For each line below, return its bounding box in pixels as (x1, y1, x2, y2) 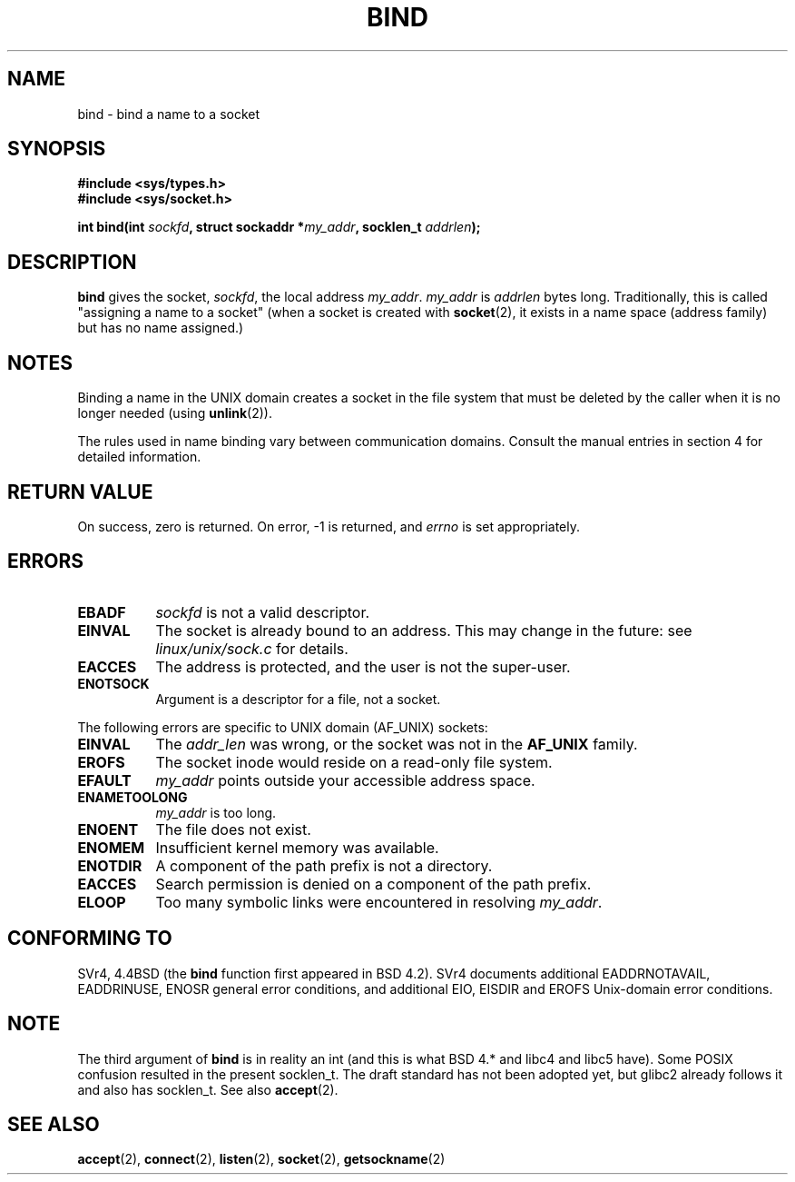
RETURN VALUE (7, 480, 153, 503)
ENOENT (77, 819, 139, 839)
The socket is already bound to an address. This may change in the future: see (155, 621, 692, 640)
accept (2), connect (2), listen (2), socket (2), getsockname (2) (77, 1151, 446, 1167)
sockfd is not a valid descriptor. (155, 602, 370, 621)
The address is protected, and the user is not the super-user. (155, 657, 571, 676)
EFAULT (77, 770, 132, 790)
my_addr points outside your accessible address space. (155, 770, 535, 790)
